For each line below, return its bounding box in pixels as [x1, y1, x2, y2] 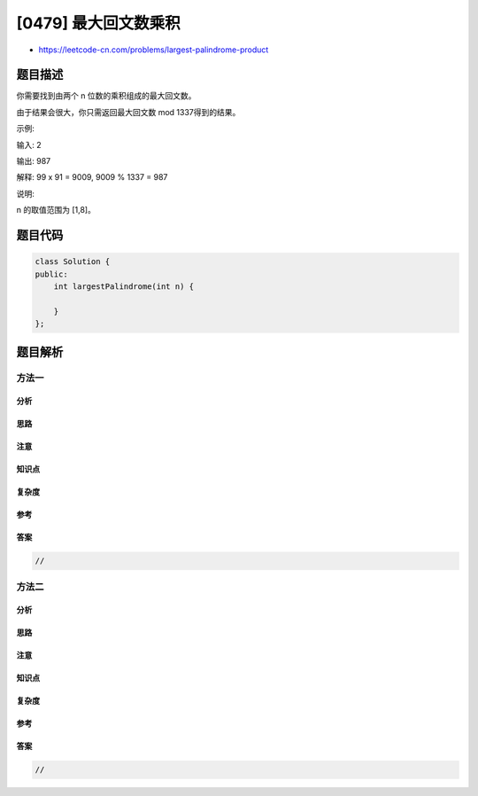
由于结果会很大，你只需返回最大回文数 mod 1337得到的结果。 [16, 106, 241, 117]
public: [35, 269, 68, 279]
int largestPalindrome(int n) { [53, 281, 195, 292]
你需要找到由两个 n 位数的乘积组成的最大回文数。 [16, 90, 197, 101]
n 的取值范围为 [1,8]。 [16, 205, 96, 215]
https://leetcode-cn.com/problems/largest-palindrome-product [38, 44, 269, 55]
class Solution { [35, 257, 111, 267]
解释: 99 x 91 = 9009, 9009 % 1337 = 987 [16, 172, 168, 183]
